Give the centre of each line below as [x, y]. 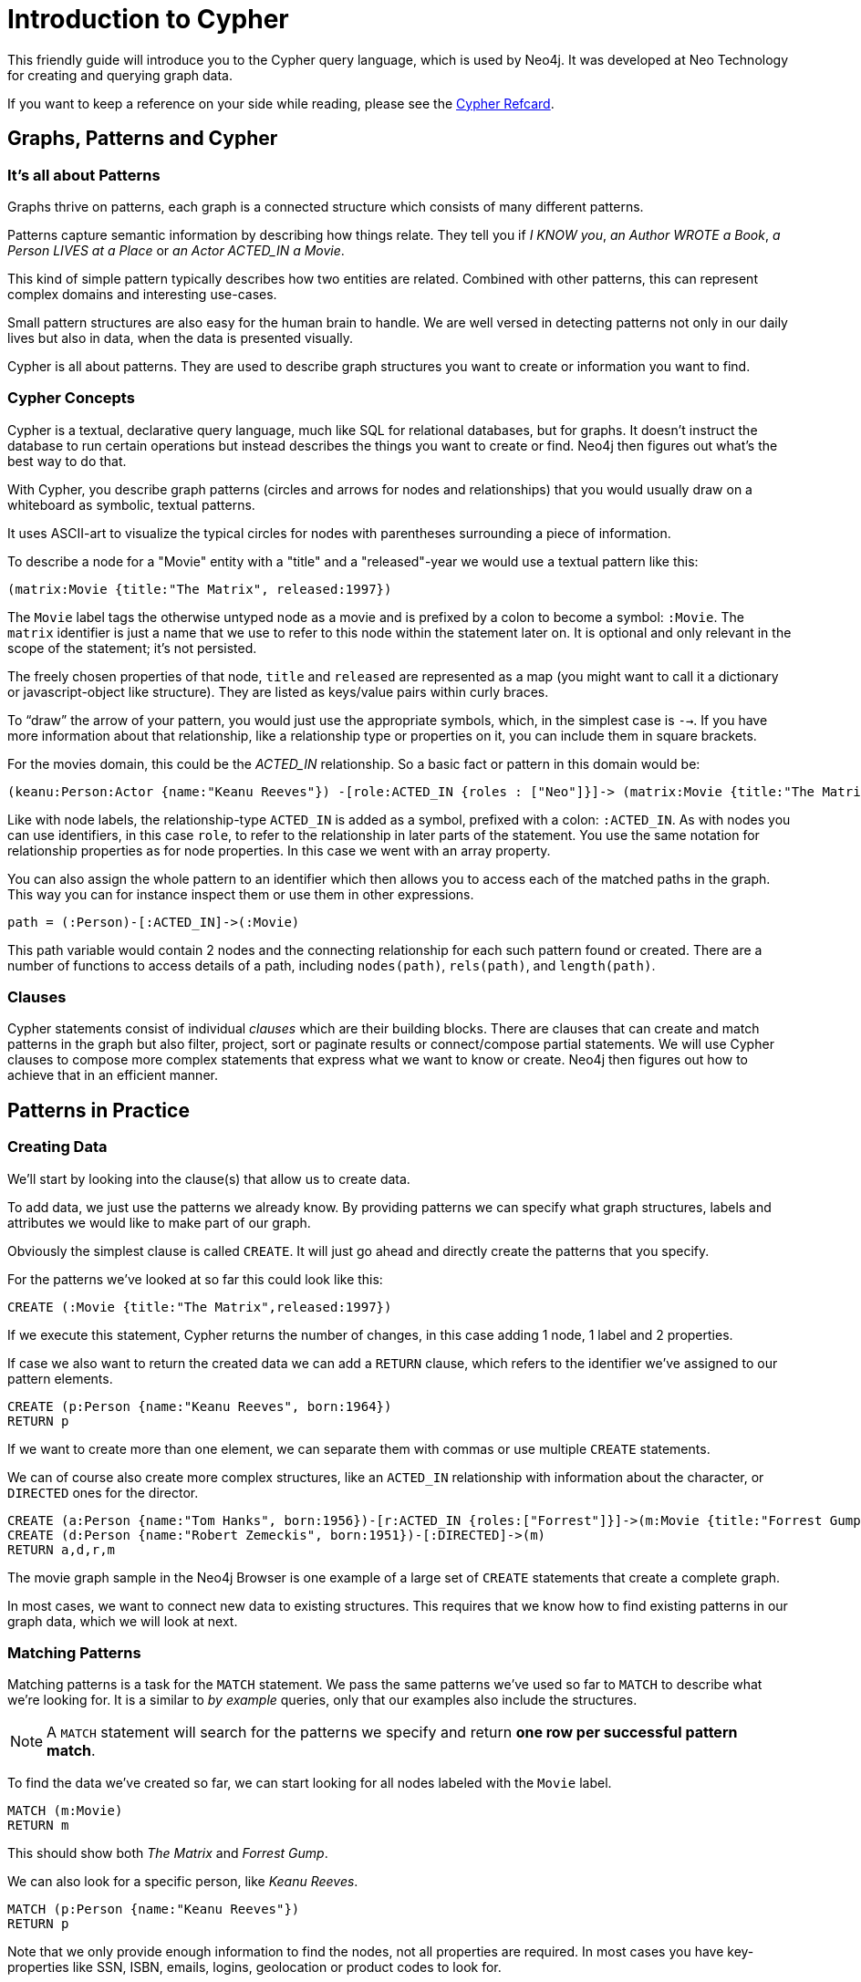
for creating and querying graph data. [120, 75]
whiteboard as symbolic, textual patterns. [131, 504]
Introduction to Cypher [148, 19]
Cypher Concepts [71, 398]
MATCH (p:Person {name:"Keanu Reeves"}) [154, 1909]
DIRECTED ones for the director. [103, 1492]
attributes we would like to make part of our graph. [159, 1222]
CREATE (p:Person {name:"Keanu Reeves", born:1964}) [200, 1406]
